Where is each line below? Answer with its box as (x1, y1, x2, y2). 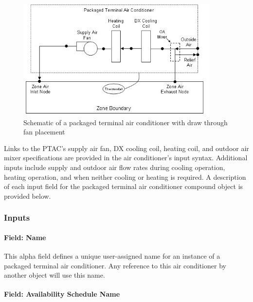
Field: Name (4, 232, 46, 242)
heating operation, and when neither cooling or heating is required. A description (4, 171, 246, 182)
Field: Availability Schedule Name (4, 289, 120, 299)
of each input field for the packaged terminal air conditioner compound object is (4, 181, 243, 191)
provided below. (4, 190, 51, 201)
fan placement (23, 127, 65, 137)
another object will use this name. (4, 270, 105, 280)
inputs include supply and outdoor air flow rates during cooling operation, (4, 162, 225, 172)
